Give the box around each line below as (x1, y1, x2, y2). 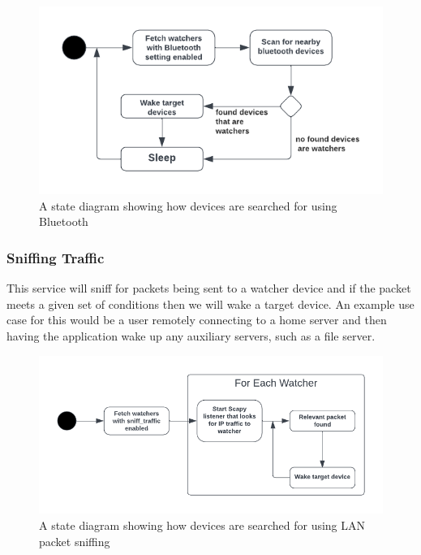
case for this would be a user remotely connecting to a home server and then (6, 311, 387, 328)
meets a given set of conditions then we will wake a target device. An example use (6, 295, 415, 312)
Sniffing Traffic (6, 247, 105, 267)
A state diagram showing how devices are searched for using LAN (39, 516, 366, 533)
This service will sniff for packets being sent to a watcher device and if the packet (6, 280, 411, 297)
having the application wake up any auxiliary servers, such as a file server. (6, 327, 376, 344)
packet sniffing (39, 532, 110, 549)
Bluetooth (39, 213, 88, 230)
